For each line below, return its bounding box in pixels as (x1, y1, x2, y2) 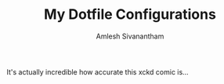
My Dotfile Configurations (44, 5, 216, 24)
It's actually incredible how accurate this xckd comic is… (6, 67, 189, 76)
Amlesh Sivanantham (96, 31, 164, 41)
